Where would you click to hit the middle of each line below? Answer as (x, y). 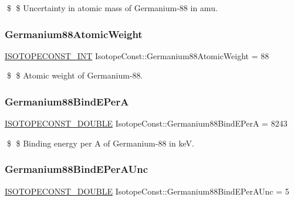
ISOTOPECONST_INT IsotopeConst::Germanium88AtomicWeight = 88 (137, 55)
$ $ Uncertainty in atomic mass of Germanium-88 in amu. (112, 8)
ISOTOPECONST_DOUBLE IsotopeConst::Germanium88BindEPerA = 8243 (146, 123)
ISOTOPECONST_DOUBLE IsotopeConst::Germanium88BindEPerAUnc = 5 (147, 191)
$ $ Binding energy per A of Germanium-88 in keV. (100, 143)
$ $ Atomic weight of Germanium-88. (75, 75)
